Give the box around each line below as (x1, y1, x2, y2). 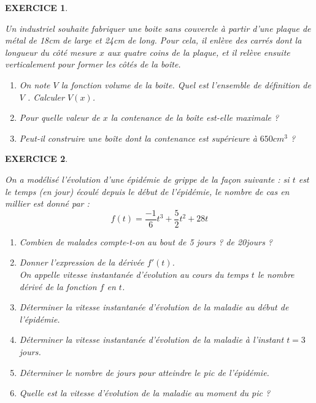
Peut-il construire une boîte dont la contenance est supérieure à (19, 131, 257, 144)
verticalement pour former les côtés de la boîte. (5, 58, 181, 71)
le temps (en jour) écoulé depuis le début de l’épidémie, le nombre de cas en (5, 185, 290, 198)
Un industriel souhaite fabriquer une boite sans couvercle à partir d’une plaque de (5, 21, 311, 34)
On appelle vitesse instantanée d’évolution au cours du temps (19, 267, 249, 280)
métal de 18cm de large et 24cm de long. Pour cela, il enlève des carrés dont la (5, 34, 302, 47)
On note (19, 78, 50, 91)
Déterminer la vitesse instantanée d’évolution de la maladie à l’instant (19, 333, 284, 346)
